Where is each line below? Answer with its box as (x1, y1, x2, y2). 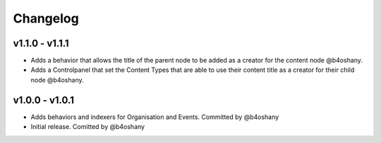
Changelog (13, 11, 79, 26)
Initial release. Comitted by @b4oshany (30, 123, 145, 131)
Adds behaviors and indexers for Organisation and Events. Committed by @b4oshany (30, 113, 279, 121)
